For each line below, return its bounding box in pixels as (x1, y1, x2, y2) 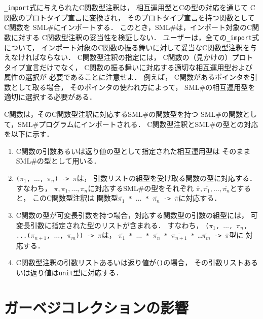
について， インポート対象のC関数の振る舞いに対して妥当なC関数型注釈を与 (4, 42, 257, 52)
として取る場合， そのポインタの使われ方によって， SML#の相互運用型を (11, 81, 255, 92)
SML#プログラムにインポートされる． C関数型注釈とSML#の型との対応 (18, 118, 258, 129)
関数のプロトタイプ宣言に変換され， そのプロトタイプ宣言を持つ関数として (4, 12, 255, 22)
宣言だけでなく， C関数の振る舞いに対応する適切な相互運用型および (25, 61, 253, 72)
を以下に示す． (4, 129, 54, 139)
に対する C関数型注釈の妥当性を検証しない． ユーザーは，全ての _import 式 (11, 31, 259, 42)
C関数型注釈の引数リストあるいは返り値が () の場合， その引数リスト (16, 257, 244, 268)
